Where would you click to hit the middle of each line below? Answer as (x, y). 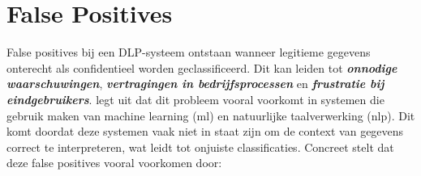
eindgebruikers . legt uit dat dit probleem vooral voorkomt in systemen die (195, 99)
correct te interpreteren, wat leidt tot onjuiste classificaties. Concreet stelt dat (200, 147)
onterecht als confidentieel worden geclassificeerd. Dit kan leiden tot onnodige (202, 67)
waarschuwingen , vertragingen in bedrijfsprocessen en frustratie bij (195, 84)
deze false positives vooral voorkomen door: (114, 163)
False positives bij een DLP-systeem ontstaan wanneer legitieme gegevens (189, 52)
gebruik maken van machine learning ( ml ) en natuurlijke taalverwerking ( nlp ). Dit (211, 115)
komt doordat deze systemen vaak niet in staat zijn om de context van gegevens (205, 131)
